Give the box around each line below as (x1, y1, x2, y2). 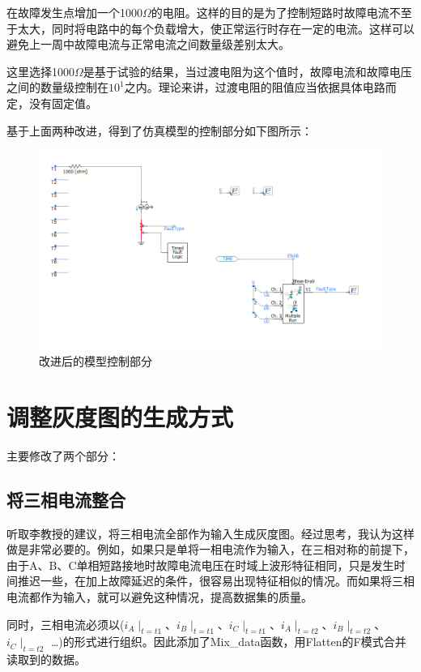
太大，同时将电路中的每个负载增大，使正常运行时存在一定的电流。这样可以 (17, 19, 415, 36)
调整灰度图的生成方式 (6, 400, 234, 433)
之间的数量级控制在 (6, 79, 108, 96)
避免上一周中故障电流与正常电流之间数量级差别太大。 (6, 36, 290, 53)
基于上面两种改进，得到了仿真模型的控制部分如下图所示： (6, 122, 313, 139)
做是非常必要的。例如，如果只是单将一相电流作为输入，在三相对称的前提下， (6, 541, 415, 558)
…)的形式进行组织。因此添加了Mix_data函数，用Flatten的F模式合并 (50, 633, 406, 650)
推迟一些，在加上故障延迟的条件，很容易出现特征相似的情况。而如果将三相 (17, 572, 415, 589)
